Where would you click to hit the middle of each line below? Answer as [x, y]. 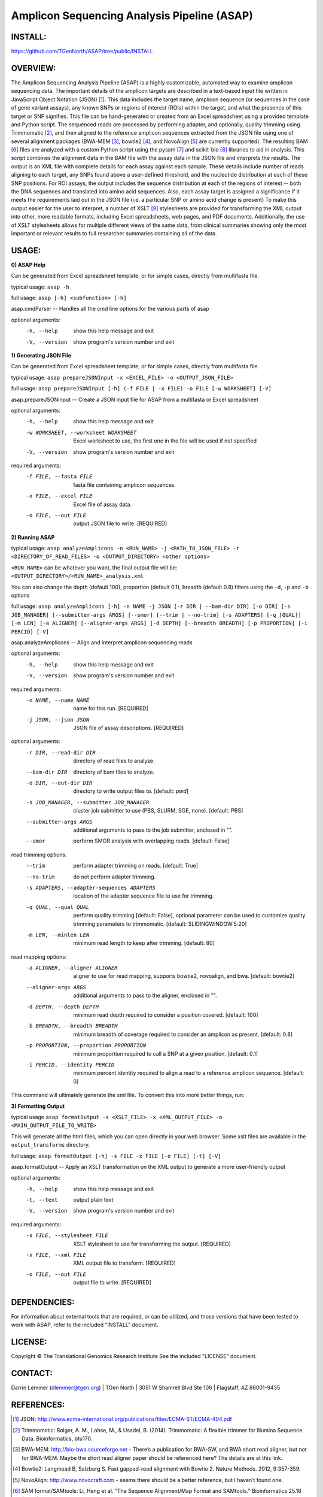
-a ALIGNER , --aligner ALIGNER [72, 968]
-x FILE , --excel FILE [59, 496]
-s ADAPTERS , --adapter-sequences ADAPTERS [91, 887]
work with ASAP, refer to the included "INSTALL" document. [85, 1325]
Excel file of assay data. [102, 504]
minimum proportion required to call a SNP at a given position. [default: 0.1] [166, 1053]
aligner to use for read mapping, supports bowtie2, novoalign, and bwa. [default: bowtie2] [184, 976]
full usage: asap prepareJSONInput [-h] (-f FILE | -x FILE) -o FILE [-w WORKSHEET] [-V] [141, 389]
